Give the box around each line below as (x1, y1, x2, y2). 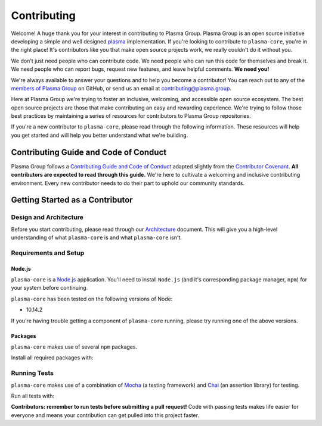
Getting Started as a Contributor (11, 195, 134, 205)
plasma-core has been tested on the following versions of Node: (11, 295, 173, 302)
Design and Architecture (11, 213, 83, 221)
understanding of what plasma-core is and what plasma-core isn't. (11, 234, 182, 241)
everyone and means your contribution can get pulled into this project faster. (11, 411, 200, 419)
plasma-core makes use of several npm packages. (11, 343, 137, 350)
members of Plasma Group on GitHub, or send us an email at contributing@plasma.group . (11, 84, 232, 92)
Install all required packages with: (11, 354, 94, 361)
